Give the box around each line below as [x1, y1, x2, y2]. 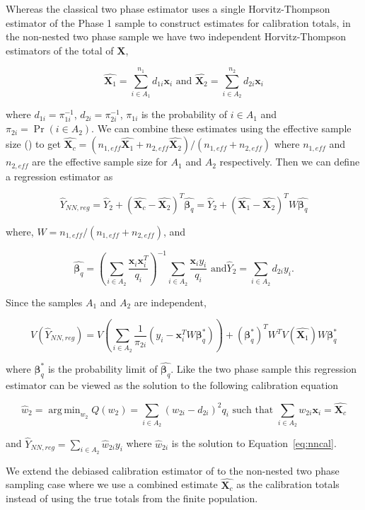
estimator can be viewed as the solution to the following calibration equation [6, 377, 339, 392]
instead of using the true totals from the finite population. [6, 491, 258, 506]
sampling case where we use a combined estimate [6, 477, 218, 492]
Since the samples [6, 294, 83, 309]
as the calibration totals [236, 477, 340, 492]
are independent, [134, 294, 207, 309]
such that [232, 405, 274, 415]
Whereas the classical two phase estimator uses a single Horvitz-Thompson [6, 1, 330, 16]
